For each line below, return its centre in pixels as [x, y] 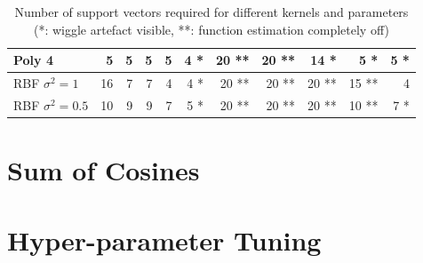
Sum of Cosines [104, 170]
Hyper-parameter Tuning [164, 239]
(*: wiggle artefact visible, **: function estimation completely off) [211, 29]
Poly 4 [33, 60]
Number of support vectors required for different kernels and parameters [211, 12]
